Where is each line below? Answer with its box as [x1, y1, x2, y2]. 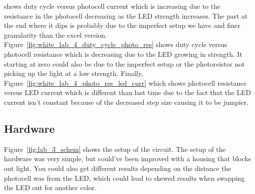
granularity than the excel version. [4, 29, 107, 40]
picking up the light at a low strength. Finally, [4, 68, 143, 78]
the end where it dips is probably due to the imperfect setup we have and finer [4, 20, 241, 30]
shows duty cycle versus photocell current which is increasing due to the [4, 1, 221, 11]
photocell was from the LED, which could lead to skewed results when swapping [4, 172, 245, 183]
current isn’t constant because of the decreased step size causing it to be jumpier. [4, 97, 249, 107]
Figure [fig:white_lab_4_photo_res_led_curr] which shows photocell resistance [4, 77, 247, 88]
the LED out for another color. [4, 182, 97, 193]
